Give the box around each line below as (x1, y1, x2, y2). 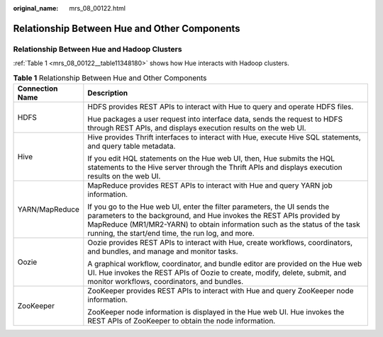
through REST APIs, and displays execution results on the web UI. (87, 122, 306, 132)
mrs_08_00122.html (69, 4, 126, 12)
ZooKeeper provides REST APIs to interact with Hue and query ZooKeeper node (87, 285, 354, 295)
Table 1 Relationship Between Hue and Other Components (13, 73, 207, 83)
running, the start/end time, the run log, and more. (87, 228, 255, 238)
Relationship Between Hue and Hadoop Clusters (13, 44, 182, 54)
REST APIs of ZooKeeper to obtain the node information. (87, 316, 276, 326)
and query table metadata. (87, 141, 176, 151)
